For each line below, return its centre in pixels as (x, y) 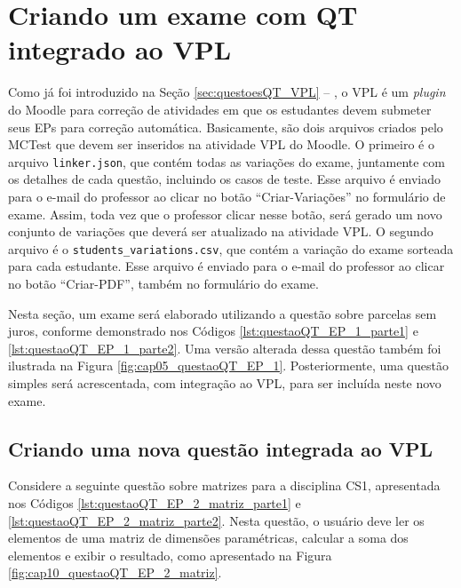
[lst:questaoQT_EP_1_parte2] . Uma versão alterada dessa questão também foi (225, 348)
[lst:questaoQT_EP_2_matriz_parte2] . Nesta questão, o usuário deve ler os (216, 520)
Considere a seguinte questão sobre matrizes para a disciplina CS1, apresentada (224, 485)
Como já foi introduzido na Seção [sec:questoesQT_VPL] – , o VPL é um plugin (227, 92)
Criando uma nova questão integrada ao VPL (221, 448)
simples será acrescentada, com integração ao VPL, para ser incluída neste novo (225, 382)
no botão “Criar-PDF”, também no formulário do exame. (163, 283)
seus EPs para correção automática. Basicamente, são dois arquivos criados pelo (226, 127)
